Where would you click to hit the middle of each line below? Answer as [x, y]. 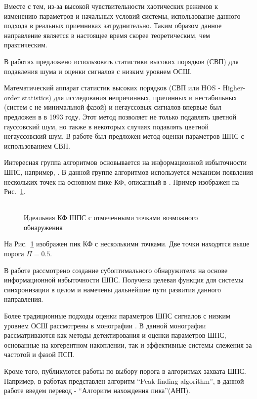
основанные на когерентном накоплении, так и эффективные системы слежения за [128, 344]
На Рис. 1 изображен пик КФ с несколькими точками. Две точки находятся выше [127, 244]
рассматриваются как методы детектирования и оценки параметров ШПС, [115, 335]
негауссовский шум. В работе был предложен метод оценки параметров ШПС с [124, 136]
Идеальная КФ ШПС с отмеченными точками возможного [111, 218]
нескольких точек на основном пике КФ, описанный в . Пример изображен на [122, 181]
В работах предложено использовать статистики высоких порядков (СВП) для [121, 61]
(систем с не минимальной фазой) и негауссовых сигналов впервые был [113, 107]
